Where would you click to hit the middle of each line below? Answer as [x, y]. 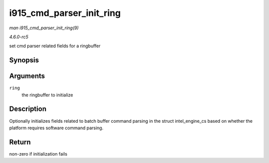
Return [20, 142]
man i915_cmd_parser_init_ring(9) [44, 28]
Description [28, 109]
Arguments [27, 76]
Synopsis [24, 60]
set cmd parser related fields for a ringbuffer [55, 46]
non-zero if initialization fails [38, 154]
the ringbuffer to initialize [47, 95]
